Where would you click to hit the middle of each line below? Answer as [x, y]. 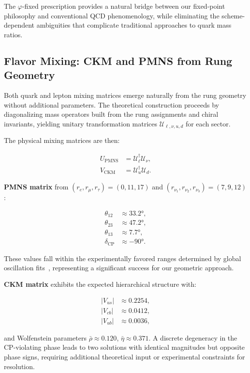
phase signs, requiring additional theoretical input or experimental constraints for [125, 356]
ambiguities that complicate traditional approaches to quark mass [134, 25]
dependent [19, 25]
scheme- [233, 15]
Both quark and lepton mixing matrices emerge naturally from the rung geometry [125, 95]
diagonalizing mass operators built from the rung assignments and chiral [111, 114]
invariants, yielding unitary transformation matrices [81, 123]
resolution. [19, 366]
